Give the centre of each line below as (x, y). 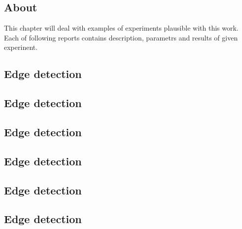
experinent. (21, 47)
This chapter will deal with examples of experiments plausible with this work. (121, 28)
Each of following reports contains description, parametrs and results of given (121, 37)
